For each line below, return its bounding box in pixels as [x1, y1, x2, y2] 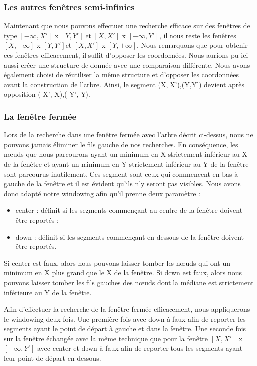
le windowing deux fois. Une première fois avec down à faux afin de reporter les [4, 313, 246, 324]
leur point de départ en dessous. [4, 353, 101, 363]
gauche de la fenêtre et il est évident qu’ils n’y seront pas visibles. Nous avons [4, 178, 241, 189]
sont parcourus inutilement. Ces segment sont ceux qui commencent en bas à [4, 168, 238, 179]
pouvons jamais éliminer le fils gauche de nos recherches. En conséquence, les [4, 139, 238, 149]
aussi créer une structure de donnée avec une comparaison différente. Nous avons [4, 59, 250, 70]
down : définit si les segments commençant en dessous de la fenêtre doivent [15, 231, 244, 242]
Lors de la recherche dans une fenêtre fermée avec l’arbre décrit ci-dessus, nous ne [4, 129, 253, 140]
